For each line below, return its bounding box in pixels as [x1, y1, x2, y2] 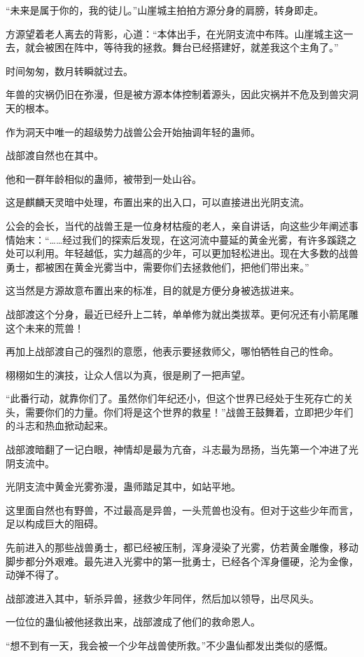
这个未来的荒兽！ [6, 320, 84, 335]
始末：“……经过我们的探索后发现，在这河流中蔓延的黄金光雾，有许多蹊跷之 [15, 232, 357, 247]
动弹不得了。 [6, 567, 64, 582]
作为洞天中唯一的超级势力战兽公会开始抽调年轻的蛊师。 [6, 124, 260, 139]
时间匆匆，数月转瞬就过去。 [6, 63, 133, 78]
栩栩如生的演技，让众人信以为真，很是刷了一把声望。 [6, 367, 251, 382]
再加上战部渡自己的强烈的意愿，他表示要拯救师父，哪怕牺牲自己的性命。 [6, 344, 339, 359]
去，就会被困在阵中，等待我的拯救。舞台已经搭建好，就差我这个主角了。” [6, 40, 339, 55]
